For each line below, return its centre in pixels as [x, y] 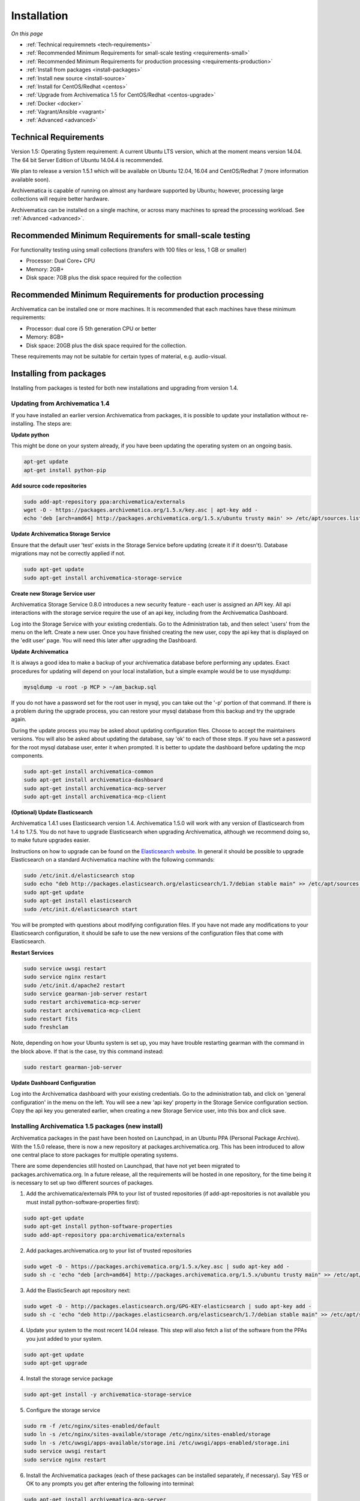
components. [28, 755]
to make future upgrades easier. [50, 840]
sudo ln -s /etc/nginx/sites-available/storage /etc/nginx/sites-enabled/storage [147, 1434]
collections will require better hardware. [60, 199]
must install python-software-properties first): [83, 1202]
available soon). [31, 180]
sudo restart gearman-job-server [73, 1067]
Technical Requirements [58, 137]
